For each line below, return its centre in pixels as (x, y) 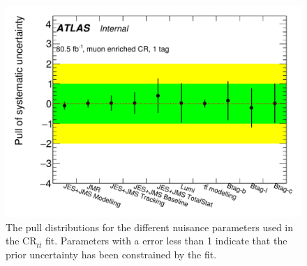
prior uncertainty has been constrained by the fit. (111, 254)
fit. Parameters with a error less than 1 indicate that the (166, 241)
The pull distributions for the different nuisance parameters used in (150, 227)
